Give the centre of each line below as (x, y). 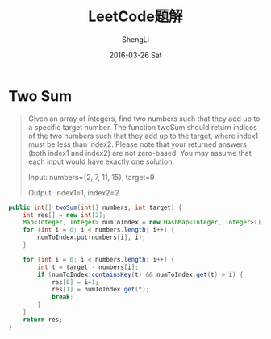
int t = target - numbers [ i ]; (88, 267)
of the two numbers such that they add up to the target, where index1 (143, 136)
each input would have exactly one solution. (101, 161)
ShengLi (135, 39)
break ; (63, 297)
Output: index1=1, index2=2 (73, 193)
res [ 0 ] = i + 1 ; (75, 282)
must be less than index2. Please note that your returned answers (138, 144)
